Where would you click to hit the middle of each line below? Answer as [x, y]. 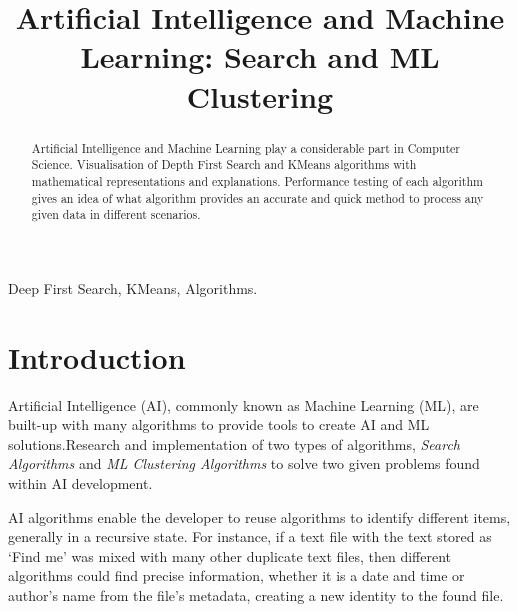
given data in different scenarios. [116, 214]
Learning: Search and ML [260, 56]
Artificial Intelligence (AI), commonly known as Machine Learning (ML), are [243, 404]
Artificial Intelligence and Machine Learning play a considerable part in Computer [245, 147]
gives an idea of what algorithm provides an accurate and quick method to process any [257, 197]
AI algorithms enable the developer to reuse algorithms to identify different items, [259, 516]
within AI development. [80, 482]
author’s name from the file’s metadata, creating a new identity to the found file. [256, 594]
